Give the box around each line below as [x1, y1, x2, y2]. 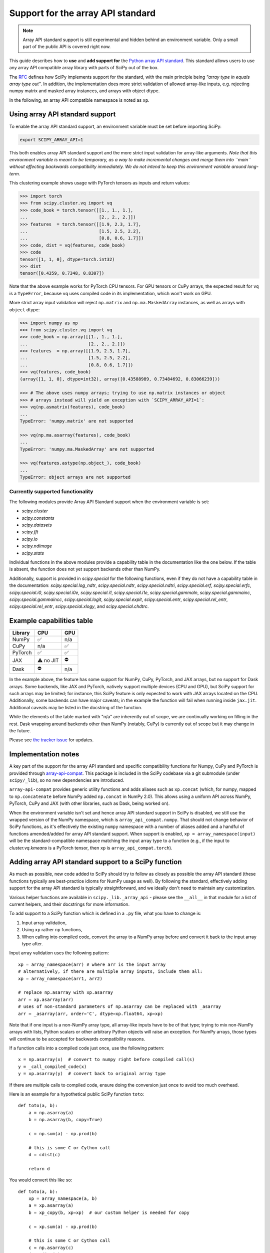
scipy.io [21, 536, 38, 542]
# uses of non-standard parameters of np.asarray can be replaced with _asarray [18, 1004, 221, 1009]
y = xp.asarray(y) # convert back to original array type [18, 1071, 166, 1077]
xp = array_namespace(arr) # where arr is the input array [18, 961, 166, 967]
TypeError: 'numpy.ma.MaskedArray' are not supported [19, 446, 154, 452]
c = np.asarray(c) [28, 1244, 74, 1250]
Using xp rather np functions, [21, 927, 82, 933]
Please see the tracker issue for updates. [9, 737, 94, 743]
